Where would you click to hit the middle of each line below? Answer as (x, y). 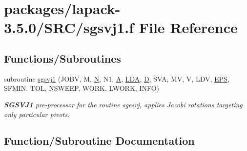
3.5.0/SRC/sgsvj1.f (69, 27)
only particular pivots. (37, 114)
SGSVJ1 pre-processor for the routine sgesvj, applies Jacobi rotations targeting (123, 104)
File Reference (188, 27)
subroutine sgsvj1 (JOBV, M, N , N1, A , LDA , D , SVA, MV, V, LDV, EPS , (117, 78)
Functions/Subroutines (62, 58)
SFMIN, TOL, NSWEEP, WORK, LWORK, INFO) (82, 88)
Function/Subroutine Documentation (99, 140)
